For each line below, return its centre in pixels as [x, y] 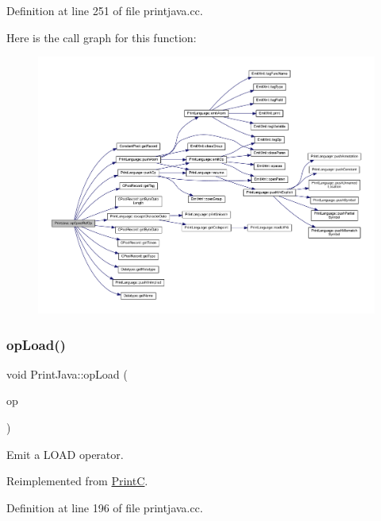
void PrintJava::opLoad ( [67, 373]
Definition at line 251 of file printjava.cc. [105, 10]
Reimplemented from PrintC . [77, 481]
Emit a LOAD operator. [65, 454]
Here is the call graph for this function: [102, 37]
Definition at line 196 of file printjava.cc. [105, 507]
